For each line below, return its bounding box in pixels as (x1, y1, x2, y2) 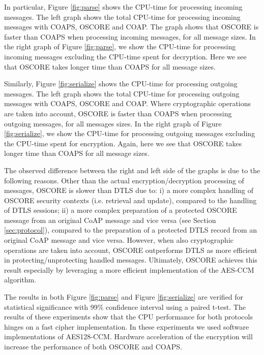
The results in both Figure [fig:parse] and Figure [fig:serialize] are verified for (4, 292, 244, 302)
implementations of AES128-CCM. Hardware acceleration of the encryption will (4, 331, 253, 342)
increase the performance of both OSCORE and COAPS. (4, 341, 183, 351)
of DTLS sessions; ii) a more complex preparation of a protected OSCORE (4, 205, 237, 215)
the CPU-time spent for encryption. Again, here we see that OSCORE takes (4, 138, 242, 148)
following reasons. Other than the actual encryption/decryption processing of (4, 175, 244, 185)
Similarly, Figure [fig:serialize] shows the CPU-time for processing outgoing (4, 78, 238, 89)
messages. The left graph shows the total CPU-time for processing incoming (4, 11, 241, 22)
